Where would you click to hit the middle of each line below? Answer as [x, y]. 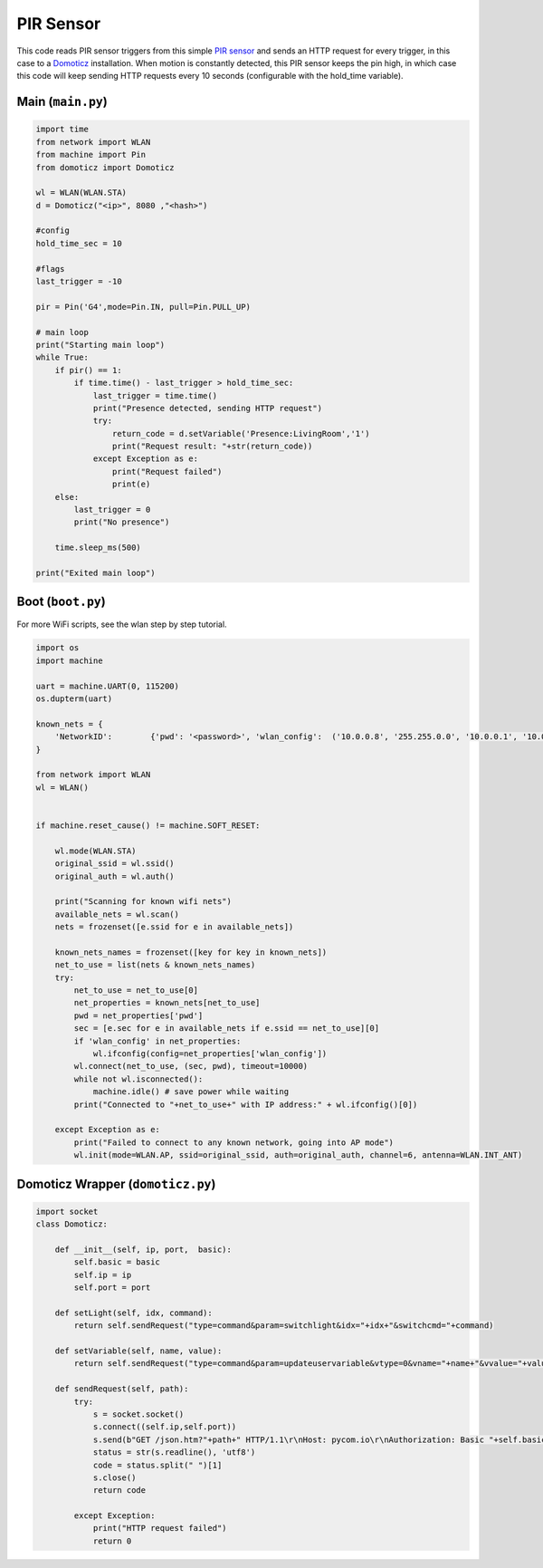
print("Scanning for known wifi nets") [143, 902]
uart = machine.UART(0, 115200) [108, 686]
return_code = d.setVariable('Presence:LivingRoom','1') [241, 433]
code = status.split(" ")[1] [157, 1465]
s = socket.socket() [138, 1414]
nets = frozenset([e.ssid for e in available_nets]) [174, 927]
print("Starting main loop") [100, 345]
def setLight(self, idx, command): [133, 1313]
